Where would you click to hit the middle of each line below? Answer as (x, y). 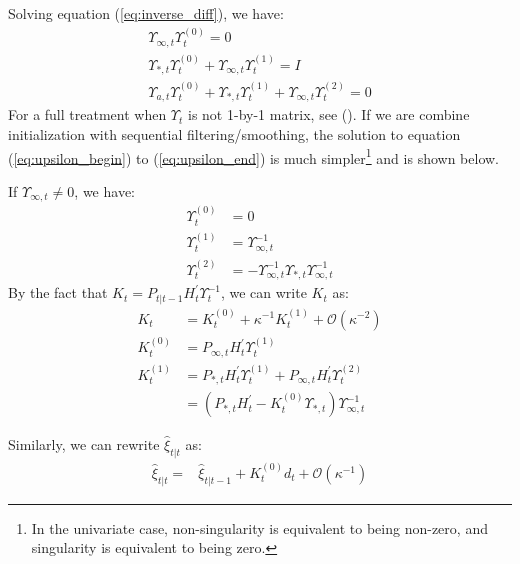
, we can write (263, 292)
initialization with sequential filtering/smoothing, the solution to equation (234, 134)
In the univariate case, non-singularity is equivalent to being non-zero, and (259, 527)
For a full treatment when (87, 114)
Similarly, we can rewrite (84, 444)
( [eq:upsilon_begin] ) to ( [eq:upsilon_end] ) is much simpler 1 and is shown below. (253, 156)
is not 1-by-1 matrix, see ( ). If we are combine (329, 114)
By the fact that (58, 292)
